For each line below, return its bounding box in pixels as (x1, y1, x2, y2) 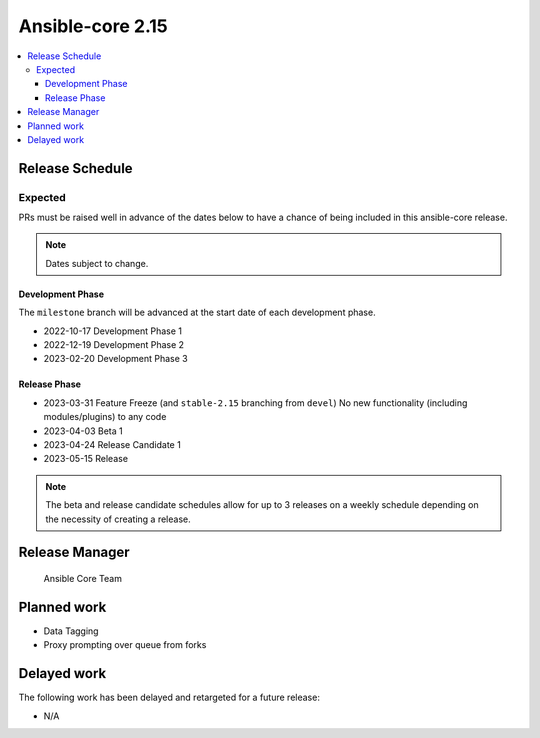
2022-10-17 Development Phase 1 (43, 325, 182, 337)
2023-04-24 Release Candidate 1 (43, 438, 182, 450)
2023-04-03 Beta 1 (43, 425, 124, 437)
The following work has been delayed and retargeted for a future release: (18, 691, 320, 704)
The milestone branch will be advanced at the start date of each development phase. (18, 306, 376, 319)
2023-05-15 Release (43, 453, 129, 465)
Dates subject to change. (45, 257, 149, 269)
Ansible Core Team (43, 572, 122, 584)
